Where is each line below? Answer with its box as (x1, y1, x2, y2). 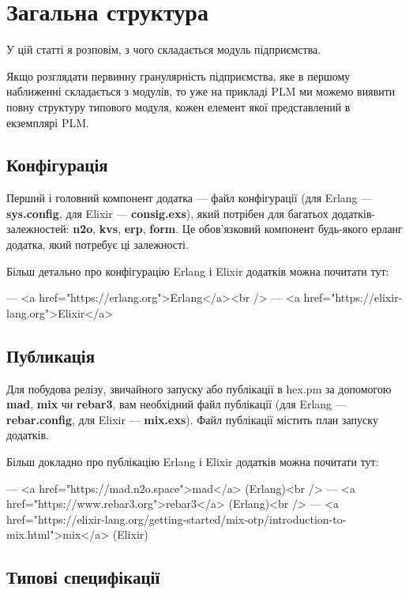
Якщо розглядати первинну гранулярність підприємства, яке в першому (6, 67, 351, 84)
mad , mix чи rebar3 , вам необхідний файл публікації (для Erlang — (6, 396, 347, 412)
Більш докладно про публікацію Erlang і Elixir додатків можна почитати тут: (6, 453, 379, 470)
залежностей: (6, 220, 69, 237)
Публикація (6, 343, 95, 367)
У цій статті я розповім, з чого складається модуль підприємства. (6, 41, 321, 58)
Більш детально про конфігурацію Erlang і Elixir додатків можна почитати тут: (6, 262, 389, 279)
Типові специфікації (6, 565, 160, 589)
